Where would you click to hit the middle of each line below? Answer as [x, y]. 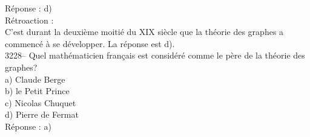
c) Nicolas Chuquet [41, 102]
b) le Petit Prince [37, 91]
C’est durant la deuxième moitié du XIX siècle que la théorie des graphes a [144, 32]
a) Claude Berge [35, 79]
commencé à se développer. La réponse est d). [90, 43]
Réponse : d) [28, 8]
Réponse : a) [28, 126]
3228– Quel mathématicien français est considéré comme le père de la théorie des [155, 55]
